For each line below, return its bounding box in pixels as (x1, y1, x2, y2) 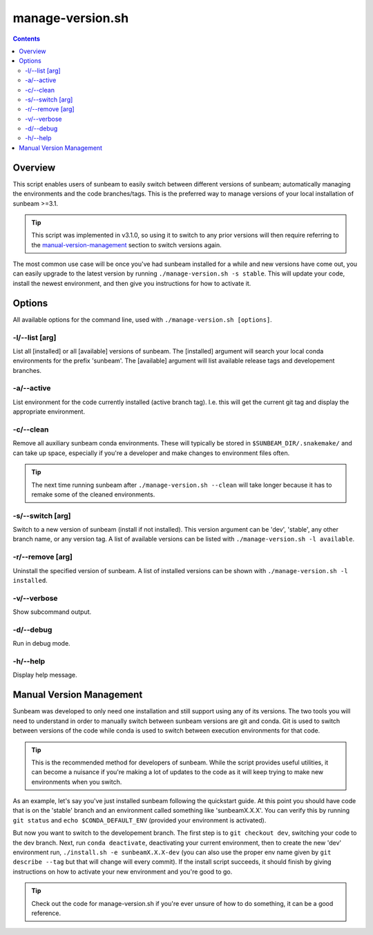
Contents (12, 35, 41, 43)
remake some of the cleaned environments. (31, 490, 155, 499)
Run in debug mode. (12, 639, 70, 648)
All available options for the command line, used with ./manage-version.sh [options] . (12, 315, 272, 324)
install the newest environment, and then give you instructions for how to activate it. (12, 279, 251, 287)
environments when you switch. (31, 778, 122, 786)
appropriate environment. (12, 407, 86, 416)
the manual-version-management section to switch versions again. (31, 240, 222, 249)
